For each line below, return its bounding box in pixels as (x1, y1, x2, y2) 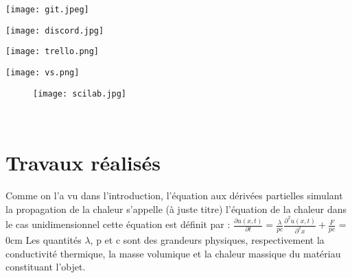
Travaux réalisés (5, 149, 161, 177)
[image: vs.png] (5, 67, 80, 77)
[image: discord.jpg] (5, 25, 104, 36)
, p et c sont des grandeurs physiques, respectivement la (90, 233, 325, 247)
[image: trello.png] (5, 47, 99, 57)
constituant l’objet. (5, 260, 86, 274)
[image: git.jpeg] (5, 5, 89, 14)
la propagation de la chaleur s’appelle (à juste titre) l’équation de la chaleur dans (5, 201, 347, 216)
